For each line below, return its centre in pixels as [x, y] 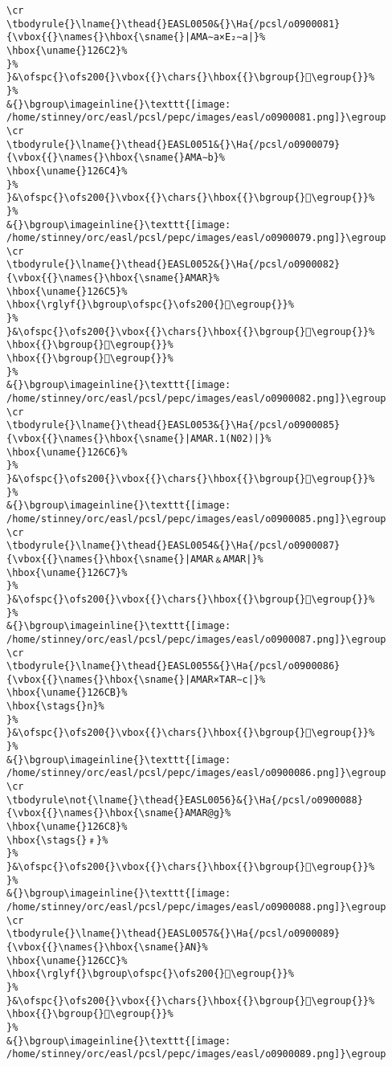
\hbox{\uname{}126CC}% [67, 960]
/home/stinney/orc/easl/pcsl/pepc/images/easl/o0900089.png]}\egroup [196, 1054]
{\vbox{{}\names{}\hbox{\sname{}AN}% [107, 947]
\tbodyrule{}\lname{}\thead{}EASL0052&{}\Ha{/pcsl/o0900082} [174, 265]
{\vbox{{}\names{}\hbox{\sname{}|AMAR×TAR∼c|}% [136, 679]
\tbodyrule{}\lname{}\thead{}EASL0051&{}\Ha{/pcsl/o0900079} [174, 144]
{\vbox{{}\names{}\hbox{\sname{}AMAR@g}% [119, 813]
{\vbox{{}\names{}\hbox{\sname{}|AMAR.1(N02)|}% [139, 439]
